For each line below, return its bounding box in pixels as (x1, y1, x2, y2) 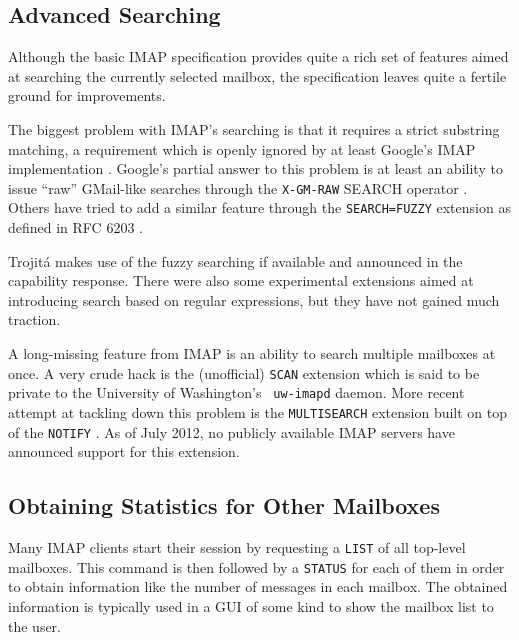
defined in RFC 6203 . (8, 217, 143, 238)
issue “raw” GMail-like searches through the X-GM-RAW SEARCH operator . (8, 177, 468, 198)
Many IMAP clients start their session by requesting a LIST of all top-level (8, 537, 466, 558)
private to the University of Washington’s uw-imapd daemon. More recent (8, 382, 465, 403)
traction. (8, 309, 61, 330)
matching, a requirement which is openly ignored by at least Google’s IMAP (8, 138, 476, 159)
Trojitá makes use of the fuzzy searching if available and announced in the (8, 250, 463, 271)
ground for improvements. (8, 85, 166, 106)
